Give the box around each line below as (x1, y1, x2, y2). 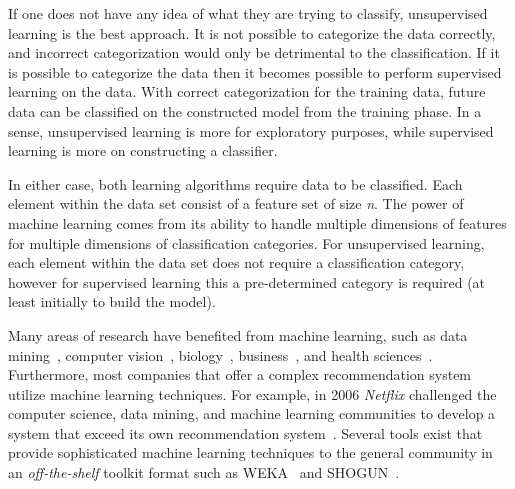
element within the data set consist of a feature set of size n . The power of (8, 193, 464, 214)
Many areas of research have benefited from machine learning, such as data (8, 324, 468, 345)
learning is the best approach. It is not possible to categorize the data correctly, (8, 22, 496, 43)
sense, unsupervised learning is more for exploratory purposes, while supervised (8, 120, 494, 141)
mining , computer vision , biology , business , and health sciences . (8, 344, 433, 365)
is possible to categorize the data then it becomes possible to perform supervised (8, 61, 502, 82)
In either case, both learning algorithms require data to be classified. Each (8, 173, 463, 194)
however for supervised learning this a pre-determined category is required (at (8, 271, 486, 292)
